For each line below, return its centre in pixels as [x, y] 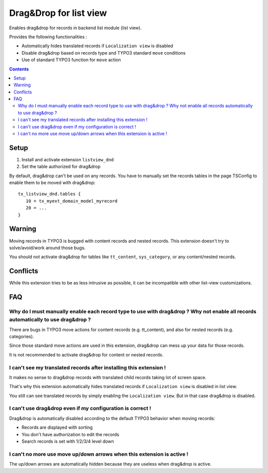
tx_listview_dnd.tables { [50, 194]
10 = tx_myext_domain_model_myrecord [71, 201]
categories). [22, 336]
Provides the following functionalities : [48, 37]
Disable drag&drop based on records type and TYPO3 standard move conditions [103, 53]
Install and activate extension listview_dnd [68, 159]
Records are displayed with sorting [57, 427]
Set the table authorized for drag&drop [61, 167]
